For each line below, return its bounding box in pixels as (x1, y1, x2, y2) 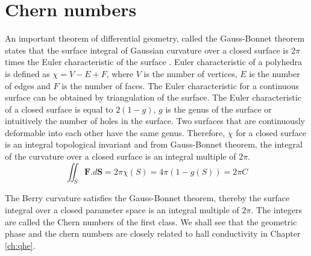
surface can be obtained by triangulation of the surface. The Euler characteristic (5, 91, 301, 104)
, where (106, 67, 134, 80)
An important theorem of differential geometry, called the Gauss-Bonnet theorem (5, 32, 305, 45)
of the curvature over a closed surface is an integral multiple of (5, 150, 236, 163)
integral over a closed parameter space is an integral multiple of (5, 204, 239, 216)
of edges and (5, 79, 51, 92)
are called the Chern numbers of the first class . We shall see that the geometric (5, 215, 297, 228)
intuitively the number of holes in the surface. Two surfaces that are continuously (5, 114, 305, 127)
